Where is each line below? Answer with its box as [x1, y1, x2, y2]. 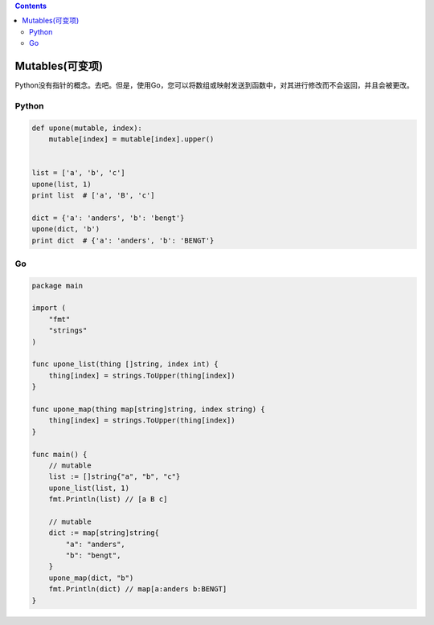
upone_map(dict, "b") [48, 573, 134, 582]
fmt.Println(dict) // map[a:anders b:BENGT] [48, 585, 227, 594]
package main [31, 281, 84, 290]
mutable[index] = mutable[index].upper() [48, 135, 215, 144]
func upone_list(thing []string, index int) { [31, 360, 219, 369]
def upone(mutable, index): [31, 123, 142, 133]
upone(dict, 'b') [31, 225, 100, 234]
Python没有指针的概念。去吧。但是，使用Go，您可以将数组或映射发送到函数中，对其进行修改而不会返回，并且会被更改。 [14, 80, 414, 90]
